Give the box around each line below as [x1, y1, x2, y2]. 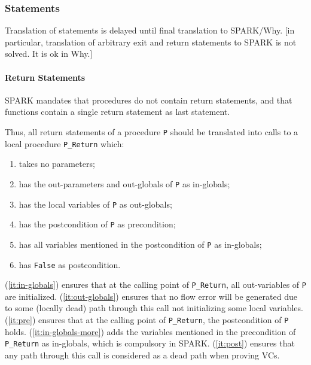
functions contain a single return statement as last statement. [5, 105, 230, 118]
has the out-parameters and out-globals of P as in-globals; [19, 177, 230, 190]
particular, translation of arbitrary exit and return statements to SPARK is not [5, 35, 297, 48]
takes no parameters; [19, 157, 95, 170]
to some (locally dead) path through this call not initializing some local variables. [5, 302, 303, 314]
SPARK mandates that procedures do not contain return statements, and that [5, 93, 292, 106]
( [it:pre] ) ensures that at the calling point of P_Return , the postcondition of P [5, 314, 289, 326]
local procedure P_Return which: [5, 137, 124, 150]
